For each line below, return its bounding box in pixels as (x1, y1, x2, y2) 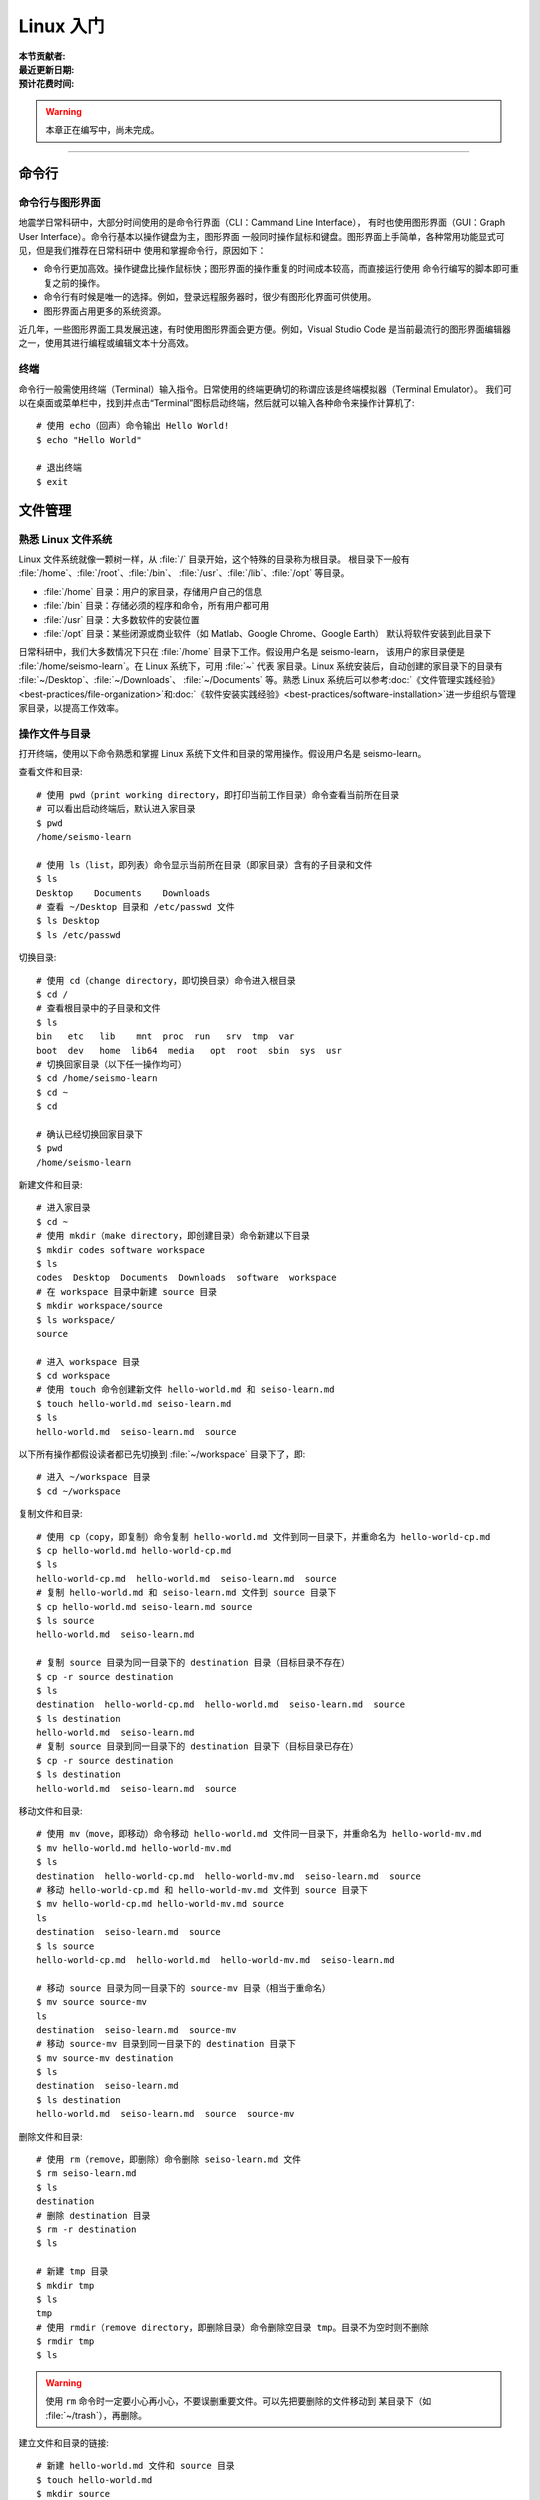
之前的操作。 (51, 276, 105, 289)
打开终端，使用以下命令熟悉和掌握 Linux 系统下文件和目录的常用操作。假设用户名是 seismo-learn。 (18, 748, 427, 760)
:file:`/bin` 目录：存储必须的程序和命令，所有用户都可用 (43, 600, 270, 612)
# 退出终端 (36, 462, 82, 474)
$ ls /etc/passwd (36, 929, 121, 940)
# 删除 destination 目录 (36, 2210, 151, 2221)
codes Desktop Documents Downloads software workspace (36, 1272, 337, 1284)
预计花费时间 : (18, 78, 75, 90)
